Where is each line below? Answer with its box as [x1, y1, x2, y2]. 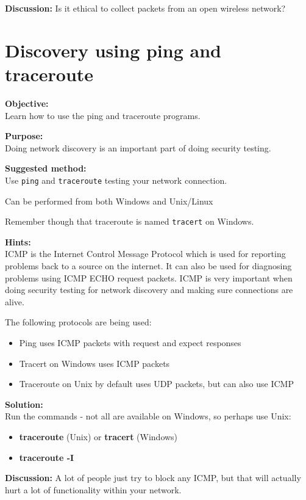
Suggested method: [5, 162, 87, 175]
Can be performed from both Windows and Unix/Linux [5, 194, 213, 207]
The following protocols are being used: [5, 316, 152, 328]
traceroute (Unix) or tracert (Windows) [19, 430, 178, 443]
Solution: [5, 397, 43, 410]
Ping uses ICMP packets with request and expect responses [19, 336, 241, 349]
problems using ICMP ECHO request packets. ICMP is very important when [5, 271, 293, 284]
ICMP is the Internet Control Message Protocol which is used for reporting [5, 247, 286, 260]
